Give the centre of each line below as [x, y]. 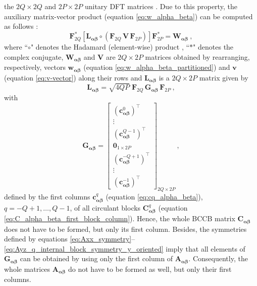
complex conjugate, [34, 56]
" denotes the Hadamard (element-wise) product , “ [110, 47]
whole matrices [27, 269]
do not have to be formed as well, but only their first [150, 269]
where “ [16, 47]
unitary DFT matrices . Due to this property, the [161, 6]
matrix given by [224, 77]
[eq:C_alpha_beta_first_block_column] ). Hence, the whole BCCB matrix [120, 218]
